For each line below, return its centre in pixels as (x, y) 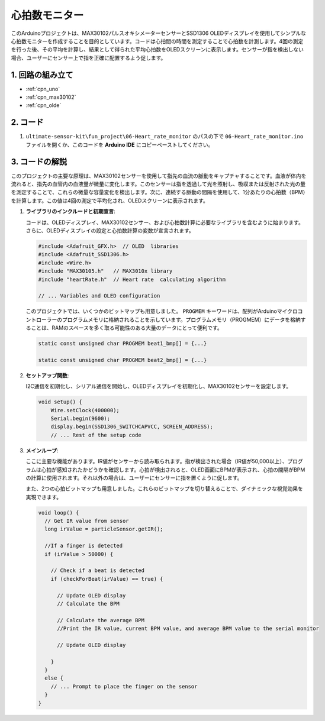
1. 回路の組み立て (42, 75)
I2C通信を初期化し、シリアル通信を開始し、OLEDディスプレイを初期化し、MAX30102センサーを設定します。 (159, 386)
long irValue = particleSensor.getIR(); (104, 529)
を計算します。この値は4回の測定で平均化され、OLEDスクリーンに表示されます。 (110, 201)
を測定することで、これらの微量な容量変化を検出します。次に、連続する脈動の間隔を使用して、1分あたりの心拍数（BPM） (158, 192)
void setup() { (60, 402)
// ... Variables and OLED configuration (99, 296)
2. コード (27, 122)
